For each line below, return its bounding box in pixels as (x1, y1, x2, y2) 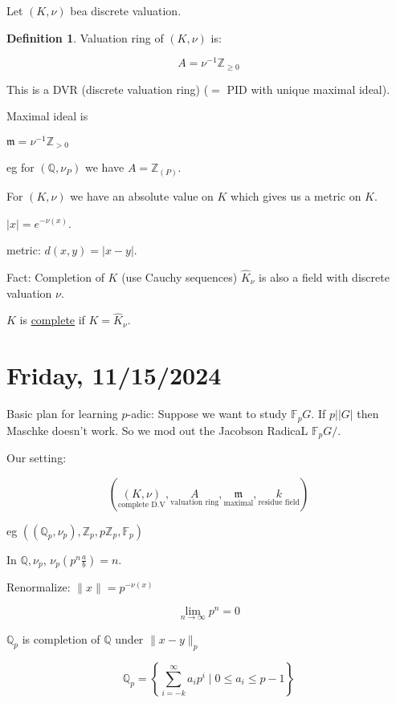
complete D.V (117, 501, 165, 510)
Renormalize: (6, 579, 71, 595)
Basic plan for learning (6, 405, 118, 422)
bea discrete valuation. (70, 2, 182, 18)
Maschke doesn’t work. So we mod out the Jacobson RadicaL (6, 421, 308, 438)
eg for (6, 159, 35, 176)
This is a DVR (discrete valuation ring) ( (6, 80, 209, 97)
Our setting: (6, 449, 67, 465)
